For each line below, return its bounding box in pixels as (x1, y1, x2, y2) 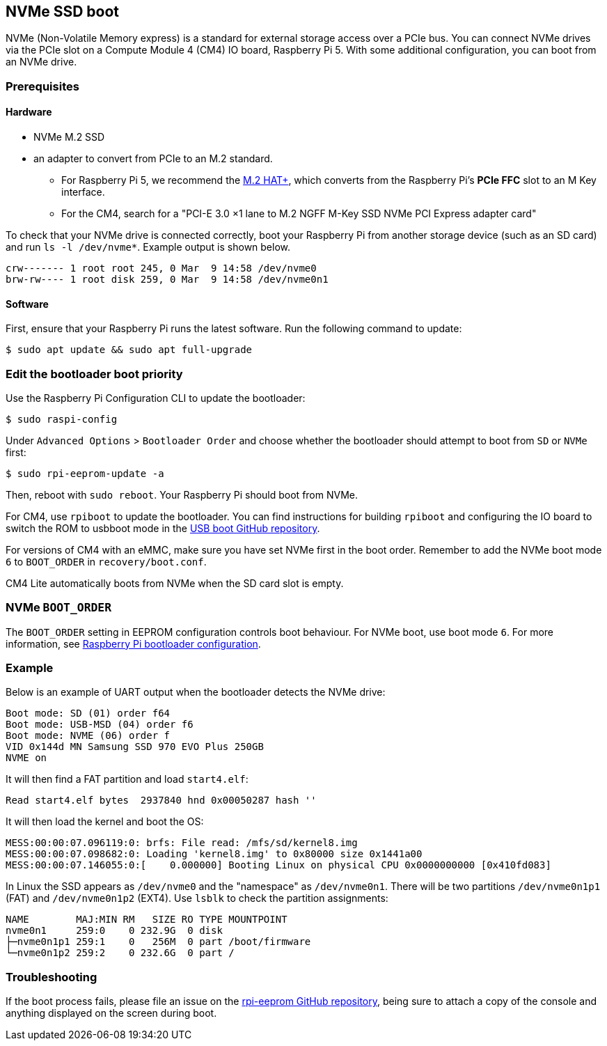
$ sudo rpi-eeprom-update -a (6, 467, 164, 479)
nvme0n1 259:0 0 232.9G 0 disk (6, 925, 223, 937)
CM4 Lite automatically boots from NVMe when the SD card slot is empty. (6, 577, 344, 589)
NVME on (6, 752, 47, 764)
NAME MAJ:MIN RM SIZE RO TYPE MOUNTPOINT (6, 914, 287, 926)
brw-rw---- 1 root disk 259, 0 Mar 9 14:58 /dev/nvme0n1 (6, 274, 329, 286)
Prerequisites (6, 79, 79, 93)
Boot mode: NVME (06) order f (6, 730, 171, 742)
